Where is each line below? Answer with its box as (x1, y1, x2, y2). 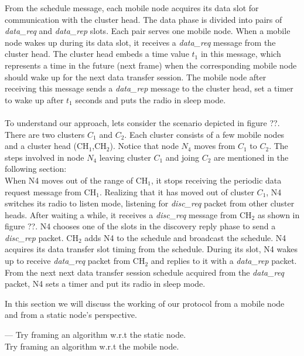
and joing (165, 151, 199, 163)
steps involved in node (5, 151, 84, 163)
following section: (5, 162, 67, 175)
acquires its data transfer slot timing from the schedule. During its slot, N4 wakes (5, 243, 298, 255)
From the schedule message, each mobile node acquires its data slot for (5, 2, 259, 13)
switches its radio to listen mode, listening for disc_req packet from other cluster (5, 197, 295, 209)
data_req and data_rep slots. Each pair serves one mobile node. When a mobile (5, 25, 291, 37)
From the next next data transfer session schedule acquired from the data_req (5, 266, 284, 278)
